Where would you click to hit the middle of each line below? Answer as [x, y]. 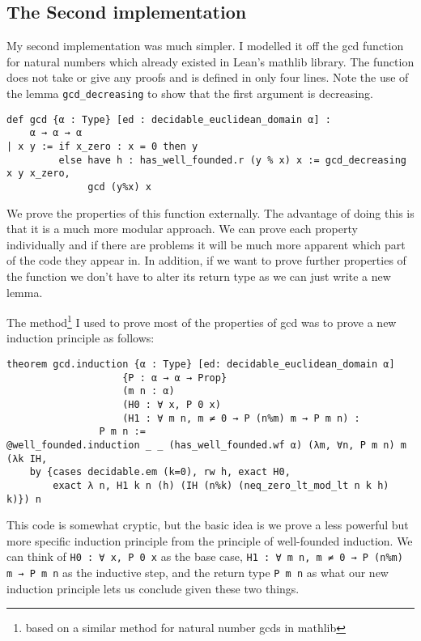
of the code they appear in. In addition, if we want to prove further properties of [206, 260]
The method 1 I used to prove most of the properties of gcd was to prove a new [202, 321]
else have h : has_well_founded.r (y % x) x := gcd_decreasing [232, 160]
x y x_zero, [38, 174]
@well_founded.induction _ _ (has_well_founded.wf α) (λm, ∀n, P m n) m [206, 445]
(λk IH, [27, 458]
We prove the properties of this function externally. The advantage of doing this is [210, 212]
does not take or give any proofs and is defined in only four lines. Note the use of [208, 77]
